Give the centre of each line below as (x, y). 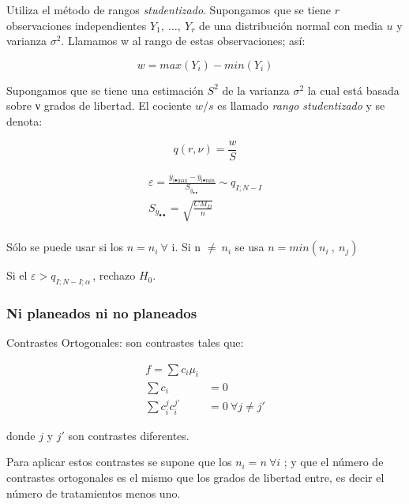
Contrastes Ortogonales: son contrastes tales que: (125, 342)
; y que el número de (334, 462)
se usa (250, 247)
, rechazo (114, 275)
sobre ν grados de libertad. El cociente (99, 105)
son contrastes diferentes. (129, 435)
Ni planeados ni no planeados (102, 312)
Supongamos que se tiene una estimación (105, 90)
